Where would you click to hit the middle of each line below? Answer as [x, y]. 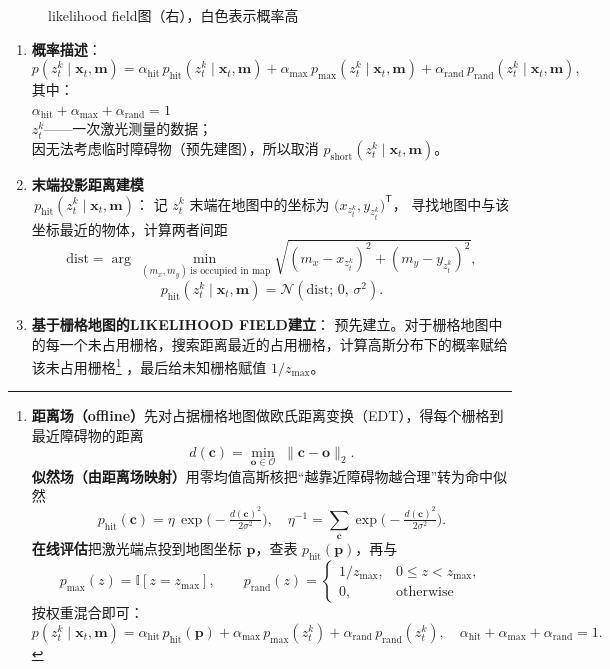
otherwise [424, 591]
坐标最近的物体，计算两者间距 [129, 228]
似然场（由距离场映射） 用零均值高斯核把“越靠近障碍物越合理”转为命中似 [269, 475]
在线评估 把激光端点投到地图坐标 [136, 548]
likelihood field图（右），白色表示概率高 [173, 15]
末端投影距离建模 [87, 183]
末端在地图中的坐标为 [259, 203]
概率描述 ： [66, 48]
